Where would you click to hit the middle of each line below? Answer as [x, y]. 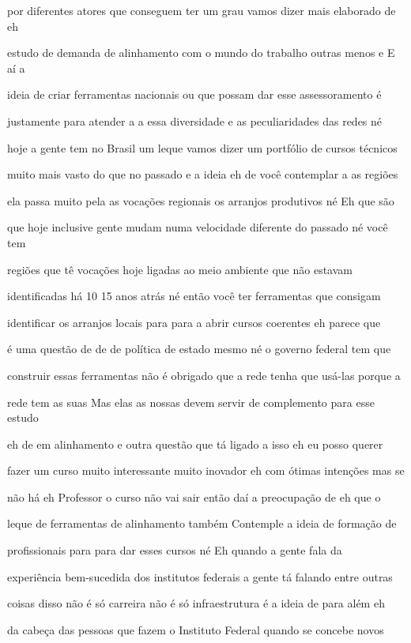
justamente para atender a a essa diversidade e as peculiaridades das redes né [195, 120]
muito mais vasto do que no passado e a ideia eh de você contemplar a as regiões [203, 174]
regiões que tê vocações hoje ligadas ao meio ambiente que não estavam [180, 269]
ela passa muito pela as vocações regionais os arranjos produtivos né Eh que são [201, 200]
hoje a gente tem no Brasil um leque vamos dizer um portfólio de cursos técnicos [202, 147]
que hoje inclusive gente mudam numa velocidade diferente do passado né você [198, 227]
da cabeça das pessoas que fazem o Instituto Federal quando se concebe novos [196, 629]
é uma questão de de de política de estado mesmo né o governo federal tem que [199, 349]
